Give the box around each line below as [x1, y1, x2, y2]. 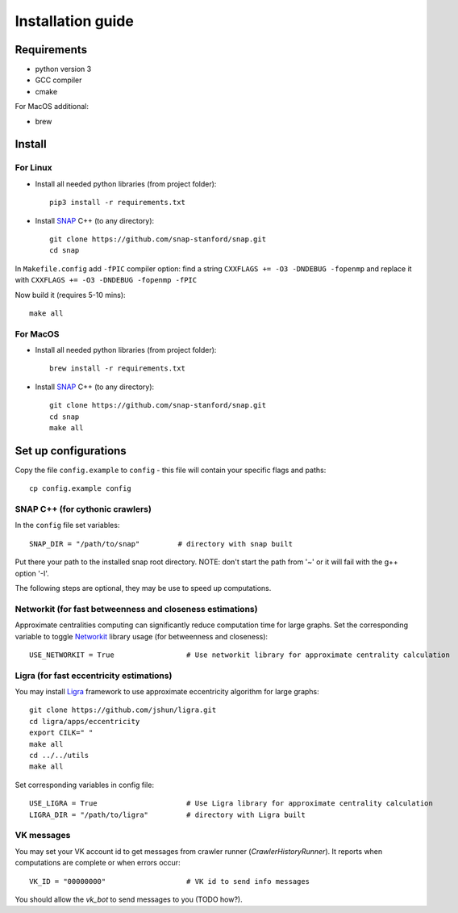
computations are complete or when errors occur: [15, 858, 181, 868]
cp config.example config [29, 484, 132, 493]
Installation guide [15, 12, 135, 30]
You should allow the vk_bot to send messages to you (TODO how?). [15, 894, 244, 904]
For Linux [15, 162, 52, 174]
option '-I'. [15, 568, 50, 578]
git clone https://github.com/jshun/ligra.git [29, 706, 217, 714]
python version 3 [35, 65, 92, 74]
